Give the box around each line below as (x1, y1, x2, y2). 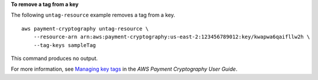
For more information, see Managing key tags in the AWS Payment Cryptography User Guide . (11, 65, 238, 73)
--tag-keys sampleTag (33, 42, 97, 48)
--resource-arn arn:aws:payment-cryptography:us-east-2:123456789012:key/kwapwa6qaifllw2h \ (33, 34, 310, 41)
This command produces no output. (11, 55, 98, 62)
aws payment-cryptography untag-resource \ (21, 25, 149, 32)
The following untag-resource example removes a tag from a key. (11, 12, 175, 19)
